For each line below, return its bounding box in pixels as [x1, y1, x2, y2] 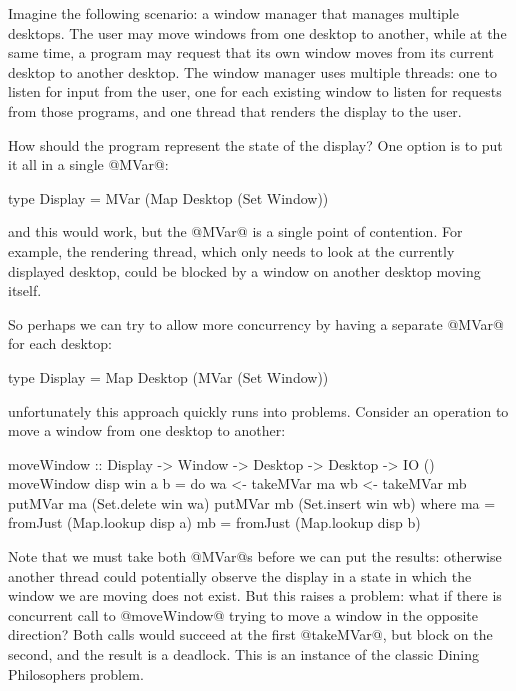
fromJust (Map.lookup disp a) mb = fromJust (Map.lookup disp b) [8, 512, 421, 533]
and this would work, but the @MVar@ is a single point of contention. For [8, 221, 463, 242]
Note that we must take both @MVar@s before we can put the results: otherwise [8, 546, 502, 567]
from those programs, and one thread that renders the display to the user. [8, 100, 462, 121]
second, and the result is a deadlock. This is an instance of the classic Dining [8, 644, 479, 665]
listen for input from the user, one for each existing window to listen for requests [8, 81, 502, 102]
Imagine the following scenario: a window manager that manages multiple [8, 3, 459, 23]
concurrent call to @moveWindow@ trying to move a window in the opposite [8, 604, 478, 625]
